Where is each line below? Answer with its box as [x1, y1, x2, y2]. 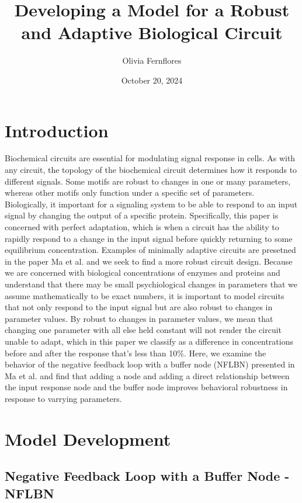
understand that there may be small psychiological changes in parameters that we [5, 277, 298, 290]
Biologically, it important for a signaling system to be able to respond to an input [5, 197, 298, 210]
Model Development [5, 426, 171, 450]
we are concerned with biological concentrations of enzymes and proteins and [5, 266, 280, 279]
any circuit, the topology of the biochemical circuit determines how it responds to [5, 164, 297, 176]
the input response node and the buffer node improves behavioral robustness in [5, 381, 288, 393]
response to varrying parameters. [5, 392, 122, 404]
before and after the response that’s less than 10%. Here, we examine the [5, 346, 266, 359]
